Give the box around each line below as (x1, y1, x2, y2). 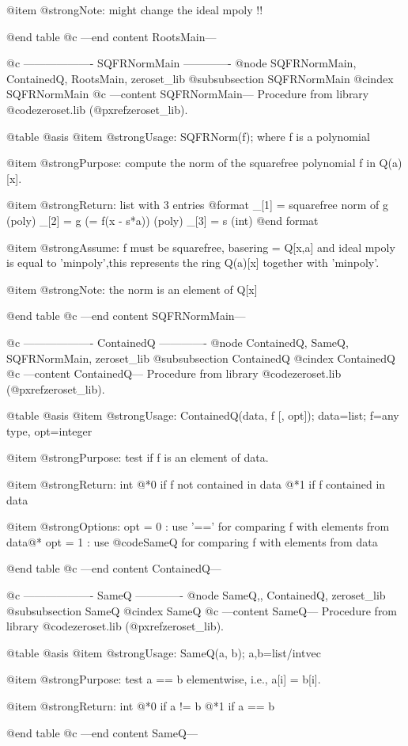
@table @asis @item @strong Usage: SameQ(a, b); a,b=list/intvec (6, 644, 321, 660)
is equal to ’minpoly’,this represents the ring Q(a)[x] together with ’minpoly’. (6, 254, 380, 271)
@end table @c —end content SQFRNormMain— (6, 307, 246, 324)
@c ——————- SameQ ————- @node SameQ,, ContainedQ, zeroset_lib (6, 587, 386, 603)
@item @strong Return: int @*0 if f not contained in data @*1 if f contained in (6, 476, 386, 493)
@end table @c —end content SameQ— (6, 724, 198, 740)
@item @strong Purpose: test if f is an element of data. (6, 449, 269, 466)
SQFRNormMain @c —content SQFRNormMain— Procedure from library (6, 86, 369, 102)
